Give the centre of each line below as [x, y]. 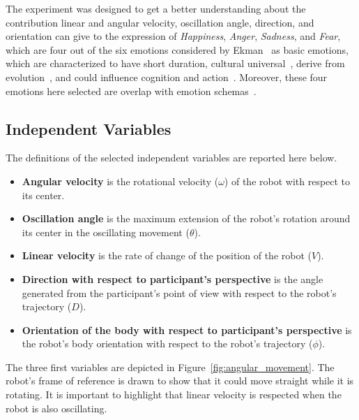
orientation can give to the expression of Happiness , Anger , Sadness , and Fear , [173, 36]
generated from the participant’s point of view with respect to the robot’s [179, 292]
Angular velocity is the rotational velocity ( [120, 181]
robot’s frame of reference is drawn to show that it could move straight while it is [180, 381]
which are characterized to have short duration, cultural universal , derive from [175, 63]
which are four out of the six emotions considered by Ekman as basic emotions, [177, 49]
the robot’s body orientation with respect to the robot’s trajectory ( [167, 343]
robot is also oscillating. [56, 408]
